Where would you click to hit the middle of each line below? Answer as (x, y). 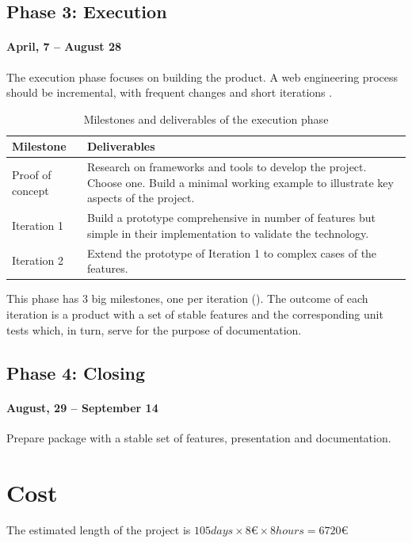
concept (31, 190)
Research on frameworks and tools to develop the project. (227, 167)
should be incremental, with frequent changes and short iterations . (170, 92)
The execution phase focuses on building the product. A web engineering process (202, 76)
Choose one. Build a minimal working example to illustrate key (240, 182)
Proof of (32, 174)
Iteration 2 (38, 260)
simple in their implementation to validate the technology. (228, 233)
